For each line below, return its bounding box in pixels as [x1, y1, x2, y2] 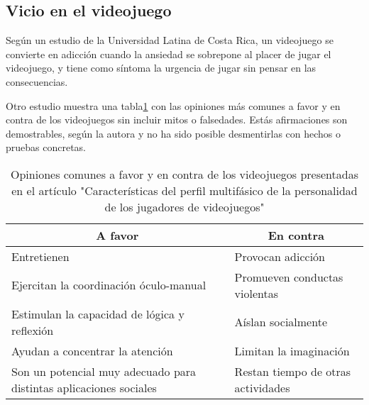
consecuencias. [6, 74, 68, 89]
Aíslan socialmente [234, 314, 327, 331]
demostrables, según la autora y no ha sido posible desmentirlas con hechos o [6, 126, 341, 140]
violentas [234, 284, 279, 301]
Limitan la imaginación [234, 342, 350, 359]
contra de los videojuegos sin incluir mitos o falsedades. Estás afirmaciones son [6, 112, 348, 127]
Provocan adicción [234, 248, 326, 265]
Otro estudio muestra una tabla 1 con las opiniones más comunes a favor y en [6, 98, 341, 113]
